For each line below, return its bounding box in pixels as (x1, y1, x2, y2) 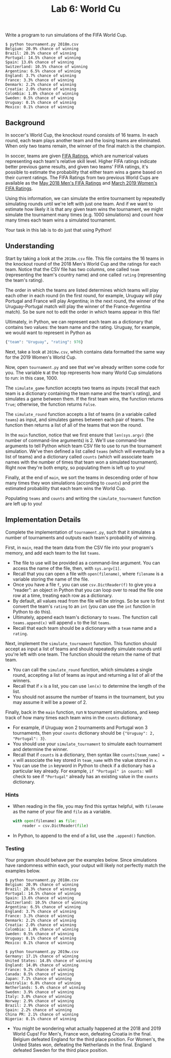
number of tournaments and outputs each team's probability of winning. (5, 534, 157, 540)
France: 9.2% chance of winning (5, 967, 74, 972)
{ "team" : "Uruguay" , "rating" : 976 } (5, 339, 83, 344)
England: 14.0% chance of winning (5, 962, 79, 967)
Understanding (5, 241, 55, 251)
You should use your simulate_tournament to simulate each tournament (12, 740, 162, 747)
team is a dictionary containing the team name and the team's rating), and (5, 390, 161, 396)
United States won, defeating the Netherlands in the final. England (12, 1042, 152, 1048)
